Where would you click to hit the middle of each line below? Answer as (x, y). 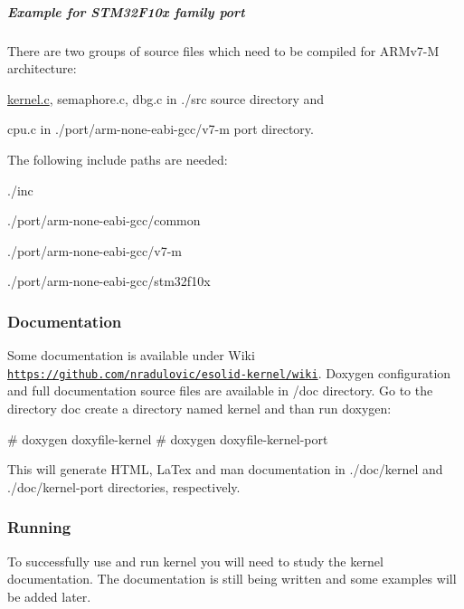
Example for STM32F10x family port (126, 11)
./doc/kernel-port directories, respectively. (124, 486)
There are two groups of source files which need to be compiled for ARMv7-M (223, 50)
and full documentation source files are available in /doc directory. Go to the (220, 390)
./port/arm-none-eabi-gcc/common (104, 220)
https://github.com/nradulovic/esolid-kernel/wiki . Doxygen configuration (229, 372)
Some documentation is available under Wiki (131, 355)
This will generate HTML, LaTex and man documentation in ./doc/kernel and (225, 469)
